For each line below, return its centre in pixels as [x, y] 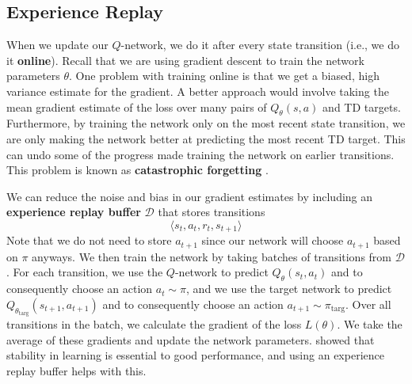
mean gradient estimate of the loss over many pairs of [137, 106]
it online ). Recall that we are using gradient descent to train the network [185, 60]
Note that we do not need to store [89, 240]
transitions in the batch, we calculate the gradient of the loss [154, 324]
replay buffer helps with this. [76, 371]
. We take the [370, 324]
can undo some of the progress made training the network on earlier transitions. [200, 154]
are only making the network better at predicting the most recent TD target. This [206, 138]
